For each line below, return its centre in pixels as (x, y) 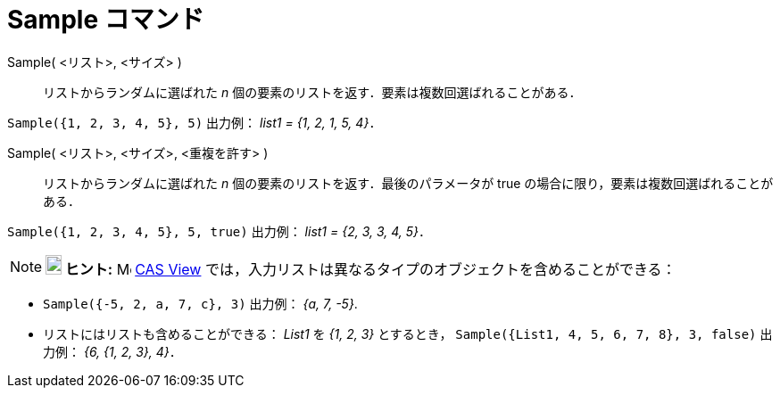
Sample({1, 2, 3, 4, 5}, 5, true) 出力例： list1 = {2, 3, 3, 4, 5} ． (220, 231)
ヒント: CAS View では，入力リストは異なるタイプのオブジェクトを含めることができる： (370, 269)
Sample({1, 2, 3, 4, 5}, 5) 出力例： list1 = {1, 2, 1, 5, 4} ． (195, 122)
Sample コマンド (106, 20)
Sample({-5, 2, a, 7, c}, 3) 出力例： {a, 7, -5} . (200, 303)
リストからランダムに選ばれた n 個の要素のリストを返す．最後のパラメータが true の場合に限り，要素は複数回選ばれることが (408, 183)
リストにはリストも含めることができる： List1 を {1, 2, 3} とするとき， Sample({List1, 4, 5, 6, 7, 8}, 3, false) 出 (408, 333)
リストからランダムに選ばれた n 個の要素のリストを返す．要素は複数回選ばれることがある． (312, 92)
